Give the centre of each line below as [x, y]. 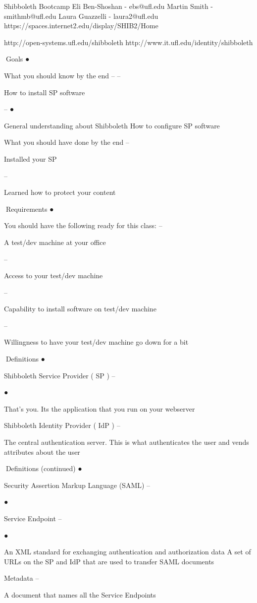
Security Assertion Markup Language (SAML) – [77, 485]
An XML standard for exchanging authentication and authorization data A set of [128, 552]
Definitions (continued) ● [44, 468]
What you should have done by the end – [67, 142]
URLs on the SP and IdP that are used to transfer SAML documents [109, 561]
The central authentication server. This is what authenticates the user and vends [127, 442]
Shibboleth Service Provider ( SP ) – [60, 375]
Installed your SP [30, 158]
